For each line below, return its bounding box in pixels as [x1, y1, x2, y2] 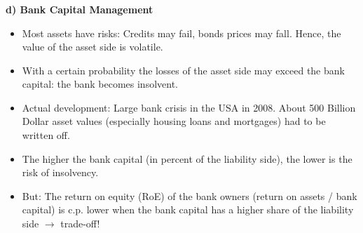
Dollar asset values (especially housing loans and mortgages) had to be [22, 114, 326, 128]
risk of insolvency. [22, 165, 99, 180]
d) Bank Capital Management [6, 1, 153, 16]
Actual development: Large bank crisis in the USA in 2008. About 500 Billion [22, 100, 356, 114]
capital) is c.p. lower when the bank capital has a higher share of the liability [22, 202, 354, 217]
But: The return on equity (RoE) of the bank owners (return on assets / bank [22, 188, 357, 203]
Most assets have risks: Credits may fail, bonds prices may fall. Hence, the [22, 25, 341, 40]
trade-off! [60, 216, 100, 231]
